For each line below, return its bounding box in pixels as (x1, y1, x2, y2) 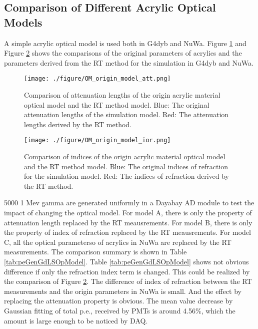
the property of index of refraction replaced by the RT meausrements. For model (4, 227, 251, 237)
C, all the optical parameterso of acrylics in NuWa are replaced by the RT (4, 236, 231, 247)
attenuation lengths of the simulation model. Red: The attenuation (24, 109, 229, 120)
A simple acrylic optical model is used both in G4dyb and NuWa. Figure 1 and (4, 38, 246, 48)
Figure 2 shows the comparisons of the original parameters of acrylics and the (4, 48, 242, 58)
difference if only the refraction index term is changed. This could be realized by (4, 266, 250, 276)
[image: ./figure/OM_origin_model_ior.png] (24, 137, 171, 144)
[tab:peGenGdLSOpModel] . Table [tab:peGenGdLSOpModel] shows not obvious (4, 256, 249, 266)
